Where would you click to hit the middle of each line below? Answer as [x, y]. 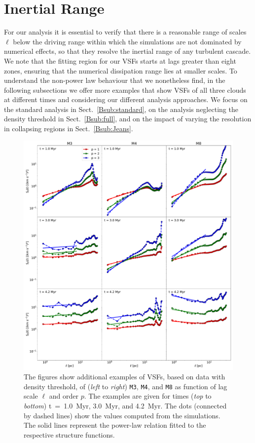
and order [64, 396]
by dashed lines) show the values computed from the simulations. [122, 415]
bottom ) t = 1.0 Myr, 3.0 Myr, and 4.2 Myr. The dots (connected [125, 405]
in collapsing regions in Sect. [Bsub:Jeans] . [69, 129]
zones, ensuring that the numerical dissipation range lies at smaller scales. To [121, 70]
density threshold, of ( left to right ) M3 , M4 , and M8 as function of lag [126, 386]
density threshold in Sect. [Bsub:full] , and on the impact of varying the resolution [128, 119]
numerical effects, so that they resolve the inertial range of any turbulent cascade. [127, 51]
